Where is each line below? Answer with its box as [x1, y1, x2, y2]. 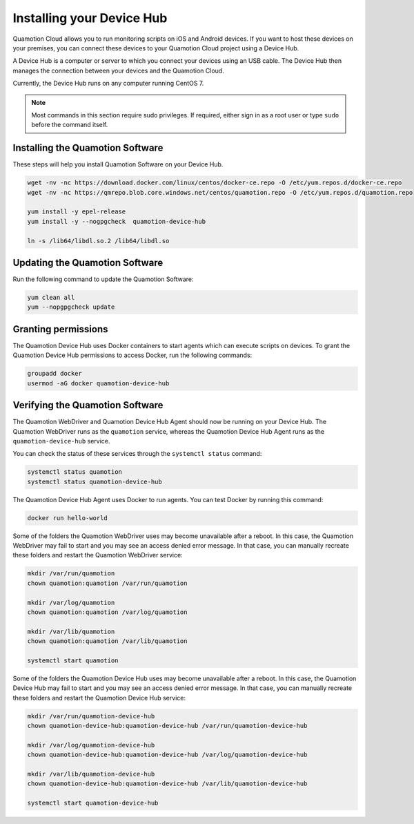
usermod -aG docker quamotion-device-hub [27, 379, 170, 387]
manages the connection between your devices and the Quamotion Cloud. [12, 66, 224, 75]
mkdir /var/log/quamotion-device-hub [27, 741, 155, 749]
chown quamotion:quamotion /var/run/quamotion [27, 579, 188, 587]
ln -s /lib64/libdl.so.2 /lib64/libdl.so [27, 237, 170, 245]
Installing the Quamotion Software [12, 142, 164, 154]
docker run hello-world [27, 514, 108, 521]
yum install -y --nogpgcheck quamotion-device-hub [27, 218, 206, 225]
